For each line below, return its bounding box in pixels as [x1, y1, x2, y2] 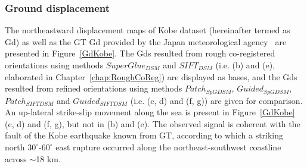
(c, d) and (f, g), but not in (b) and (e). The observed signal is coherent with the [5, 117, 300, 130]
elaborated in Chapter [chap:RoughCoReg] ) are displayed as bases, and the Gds [5, 70, 297, 83]
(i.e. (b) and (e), [215, 59, 275, 71]
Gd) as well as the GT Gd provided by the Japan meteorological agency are [5, 35, 287, 48]
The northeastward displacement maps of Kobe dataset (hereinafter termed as [5, 24, 290, 36]
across [5, 152, 27, 165]
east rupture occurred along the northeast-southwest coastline [55, 141, 281, 153]
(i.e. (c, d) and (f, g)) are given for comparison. [130, 94, 303, 106]
